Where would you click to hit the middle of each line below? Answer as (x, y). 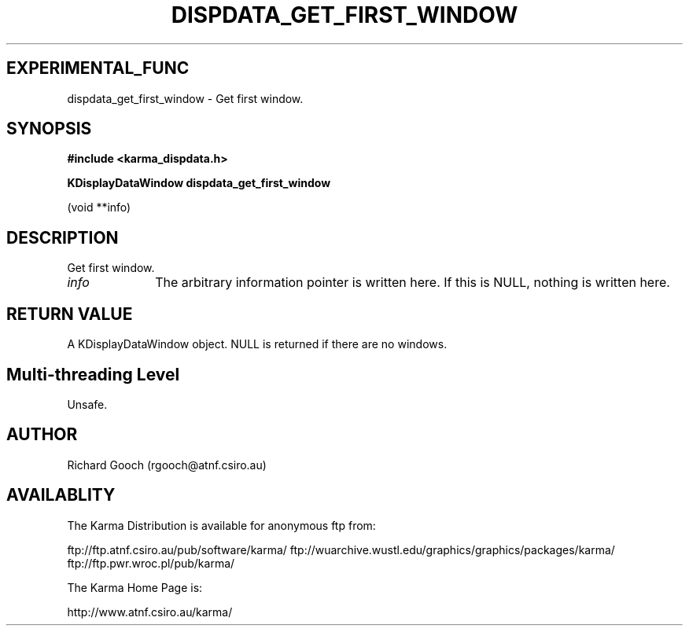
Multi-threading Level (93, 374)
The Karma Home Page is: (135, 587)
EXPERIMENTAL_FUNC (98, 68)
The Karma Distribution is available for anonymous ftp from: (221, 525)
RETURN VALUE (70, 314)
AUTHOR (42, 435)
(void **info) (99, 208)
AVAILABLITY (61, 495)
